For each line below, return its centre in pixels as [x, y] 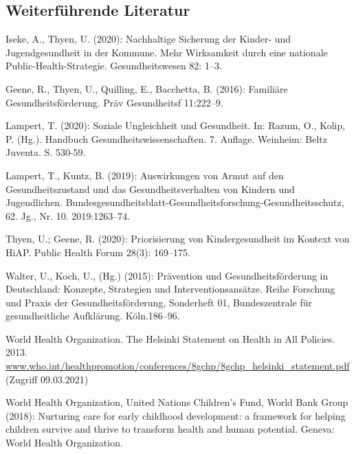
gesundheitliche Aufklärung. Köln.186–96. [93, 316]
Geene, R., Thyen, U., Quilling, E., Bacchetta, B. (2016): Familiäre [147, 88]
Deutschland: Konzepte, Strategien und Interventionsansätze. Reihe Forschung [170, 289]
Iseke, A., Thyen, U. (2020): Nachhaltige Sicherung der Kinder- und [148, 39]
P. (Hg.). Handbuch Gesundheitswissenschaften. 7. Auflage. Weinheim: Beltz [166, 138]
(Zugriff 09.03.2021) [47, 379]
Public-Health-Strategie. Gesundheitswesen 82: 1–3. [114, 66]
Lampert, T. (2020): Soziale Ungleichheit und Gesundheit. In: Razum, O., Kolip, [176, 125]
